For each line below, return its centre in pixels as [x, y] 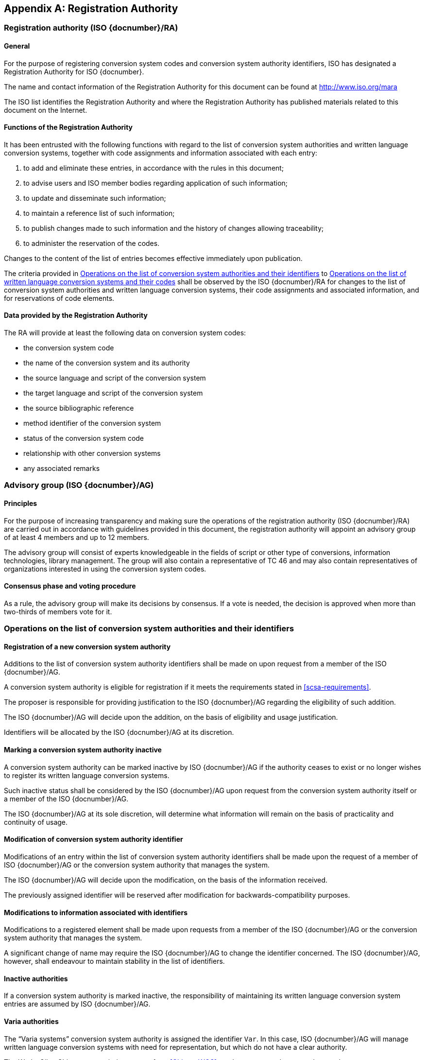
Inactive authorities [36, 978]
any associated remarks [62, 469]
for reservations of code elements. [59, 298]
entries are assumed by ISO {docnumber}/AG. [77, 1004]
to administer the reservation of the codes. [92, 243]
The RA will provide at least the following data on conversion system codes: [125, 333]
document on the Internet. [46, 110]
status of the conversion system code [84, 438]
